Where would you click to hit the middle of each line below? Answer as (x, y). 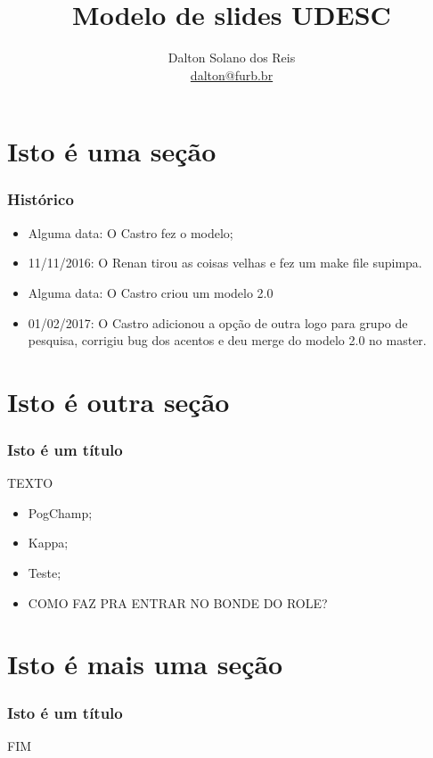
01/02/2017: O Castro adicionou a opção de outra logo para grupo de (218, 322)
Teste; (45, 573)
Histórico (41, 199)
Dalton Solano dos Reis (232, 58)
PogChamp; (60, 512)
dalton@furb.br (232, 74)
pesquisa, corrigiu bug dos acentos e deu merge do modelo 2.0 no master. (227, 340)
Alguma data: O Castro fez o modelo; (131, 232)
